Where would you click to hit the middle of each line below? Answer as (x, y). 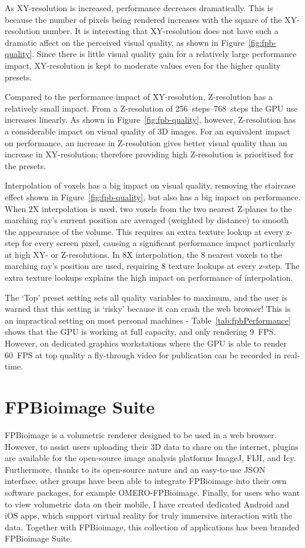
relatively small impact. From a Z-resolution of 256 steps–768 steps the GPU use (151, 108)
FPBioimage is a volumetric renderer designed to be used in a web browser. (141, 434)
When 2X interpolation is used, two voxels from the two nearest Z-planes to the (148, 208)
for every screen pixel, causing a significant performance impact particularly (159, 243)
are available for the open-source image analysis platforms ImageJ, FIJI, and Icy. (150, 458)
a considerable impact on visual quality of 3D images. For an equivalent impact (148, 131)
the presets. (26, 165)
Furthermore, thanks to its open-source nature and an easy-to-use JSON (135, 469)
